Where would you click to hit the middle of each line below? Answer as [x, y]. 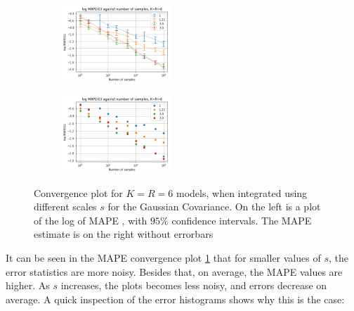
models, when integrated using [242, 192]
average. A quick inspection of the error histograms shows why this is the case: [175, 299]
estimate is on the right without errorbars [124, 234]
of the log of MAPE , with [91, 220]
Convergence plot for [78, 192]
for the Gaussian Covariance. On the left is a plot [214, 207]
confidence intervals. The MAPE [242, 220]
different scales [65, 207]
